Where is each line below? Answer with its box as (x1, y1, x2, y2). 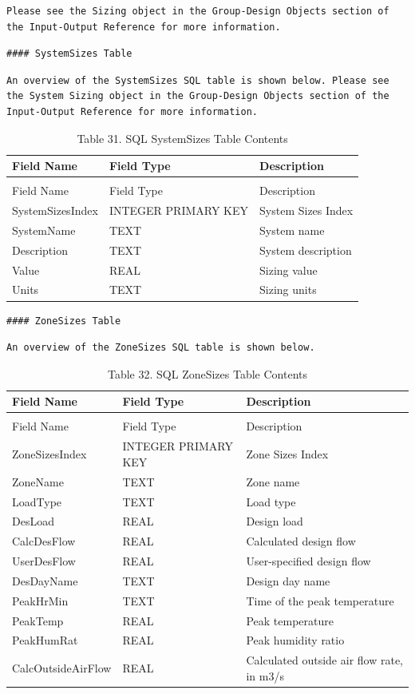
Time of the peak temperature (246, 592, 394, 609)
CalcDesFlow (12, 533, 76, 549)
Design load (246, 513, 303, 529)
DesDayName (12, 572, 78, 589)
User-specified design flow (246, 553, 371, 569)
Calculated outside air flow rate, (246, 652, 403, 668)
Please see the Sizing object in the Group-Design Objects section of (6, 6, 389, 17)
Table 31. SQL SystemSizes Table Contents (77, 129, 288, 146)
